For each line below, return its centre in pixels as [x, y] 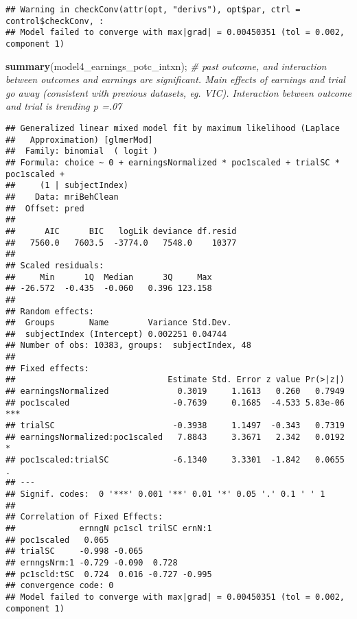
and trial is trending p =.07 [64, 106]
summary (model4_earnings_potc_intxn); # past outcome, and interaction [166, 66]
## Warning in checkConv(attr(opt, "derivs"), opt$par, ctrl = [153, 10]
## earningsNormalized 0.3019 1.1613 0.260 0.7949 [175, 392]
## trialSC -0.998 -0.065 [74, 551]
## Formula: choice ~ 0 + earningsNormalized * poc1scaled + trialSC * [173, 162]
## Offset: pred [45, 208]
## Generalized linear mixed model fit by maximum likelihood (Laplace [173, 128]
